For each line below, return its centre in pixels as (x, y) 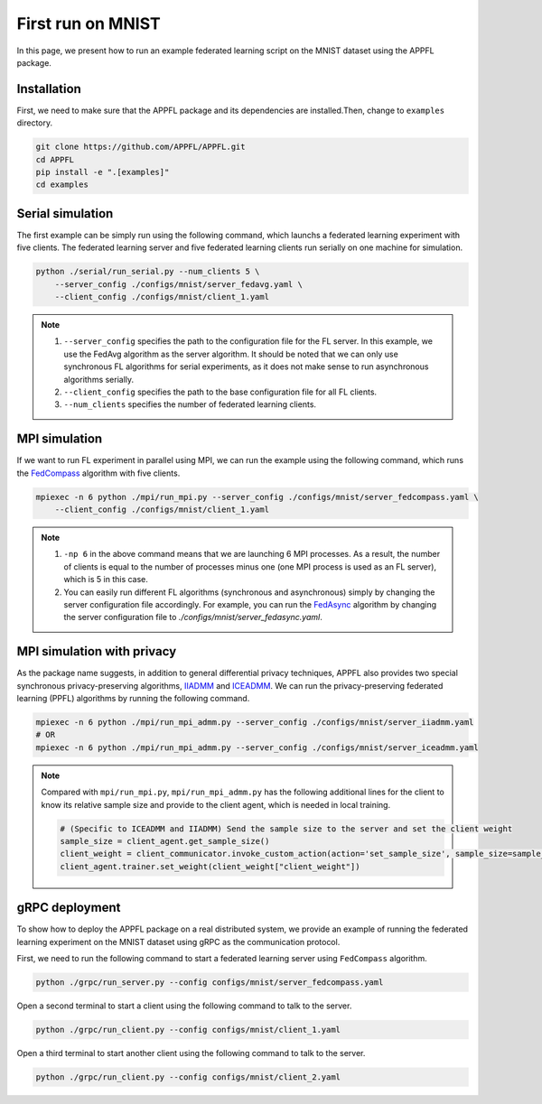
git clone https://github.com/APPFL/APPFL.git (140, 147)
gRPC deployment (69, 908)
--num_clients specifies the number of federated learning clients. (190, 404)
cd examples (62, 185)
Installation (49, 89)
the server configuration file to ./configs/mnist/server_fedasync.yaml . (193, 617)
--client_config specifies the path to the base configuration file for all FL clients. (220, 392)
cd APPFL (55, 159)
